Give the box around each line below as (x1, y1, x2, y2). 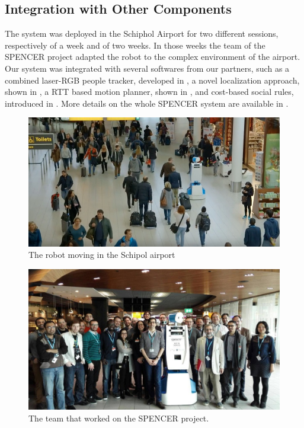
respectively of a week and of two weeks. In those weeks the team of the (5, 39, 265, 51)
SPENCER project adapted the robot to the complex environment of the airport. (5, 50, 300, 63)
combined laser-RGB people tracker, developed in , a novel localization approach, (5, 74, 300, 86)
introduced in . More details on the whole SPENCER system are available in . (5, 97, 289, 109)
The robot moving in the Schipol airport (28, 248, 175, 261)
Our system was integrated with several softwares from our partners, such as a (5, 62, 290, 74)
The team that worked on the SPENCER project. (28, 412, 209, 424)
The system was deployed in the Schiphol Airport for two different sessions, (5, 27, 279, 40)
